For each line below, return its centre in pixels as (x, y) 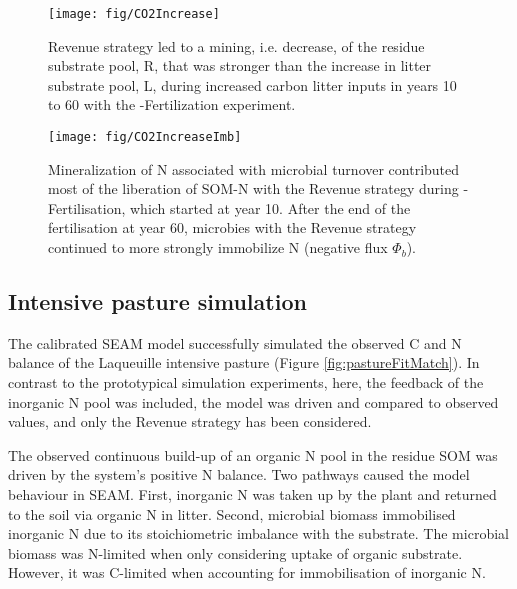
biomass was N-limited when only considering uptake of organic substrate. (235, 552)
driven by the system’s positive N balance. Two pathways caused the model (239, 474)
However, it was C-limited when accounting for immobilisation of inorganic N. (247, 572)
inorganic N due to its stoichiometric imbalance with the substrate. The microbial (258, 533)
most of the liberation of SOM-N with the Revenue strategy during (253, 188)
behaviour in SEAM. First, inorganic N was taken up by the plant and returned (252, 494)
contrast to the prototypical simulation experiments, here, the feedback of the (246, 382)
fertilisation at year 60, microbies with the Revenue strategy (232, 227)
